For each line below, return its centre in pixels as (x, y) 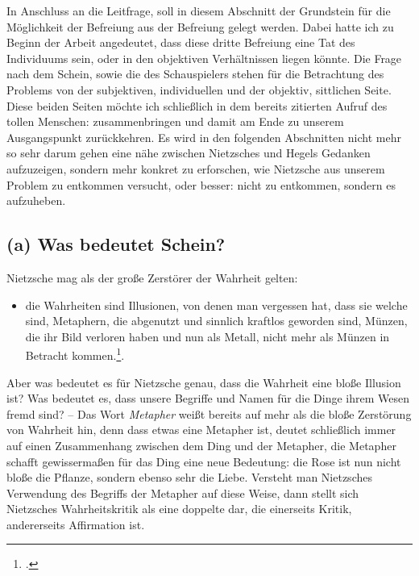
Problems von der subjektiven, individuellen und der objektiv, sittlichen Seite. (199, 89)
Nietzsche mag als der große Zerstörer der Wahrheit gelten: (152, 277)
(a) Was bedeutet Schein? (116, 244)
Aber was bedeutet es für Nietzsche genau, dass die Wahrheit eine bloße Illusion (204, 382)
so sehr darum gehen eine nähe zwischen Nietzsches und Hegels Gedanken (189, 153)
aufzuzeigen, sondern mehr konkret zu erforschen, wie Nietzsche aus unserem (196, 168)
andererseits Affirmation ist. (76, 524)
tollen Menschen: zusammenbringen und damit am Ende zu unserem (175, 121)
